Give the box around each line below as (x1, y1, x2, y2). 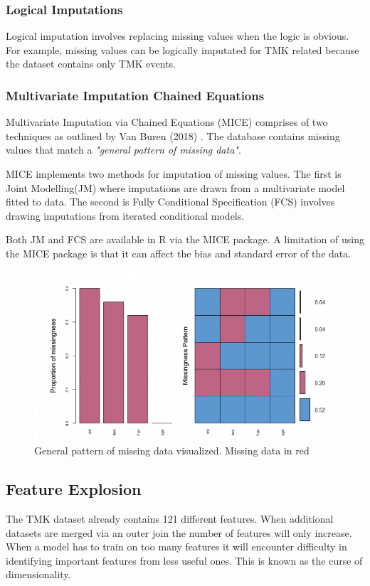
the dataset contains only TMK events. (6, 56, 176, 71)
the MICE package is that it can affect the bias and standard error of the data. (6, 245, 351, 260)
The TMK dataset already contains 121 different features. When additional (6, 511, 334, 526)
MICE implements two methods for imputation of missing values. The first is (6, 166, 342, 181)
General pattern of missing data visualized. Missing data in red (34, 443, 310, 458)
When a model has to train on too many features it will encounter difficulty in (6, 539, 347, 554)
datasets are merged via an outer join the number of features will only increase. (6, 525, 352, 540)
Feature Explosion (6, 478, 142, 500)
